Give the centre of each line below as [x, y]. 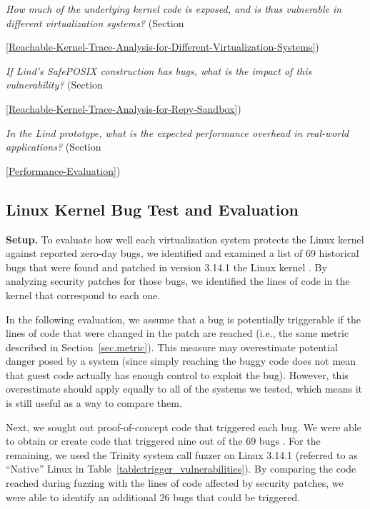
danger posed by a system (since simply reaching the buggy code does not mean [181, 361]
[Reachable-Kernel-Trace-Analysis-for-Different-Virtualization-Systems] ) [162, 47]
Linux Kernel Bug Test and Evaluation [152, 209]
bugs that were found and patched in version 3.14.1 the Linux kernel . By [166, 267]
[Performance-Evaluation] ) [63, 170]
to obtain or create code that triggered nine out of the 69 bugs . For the [163, 441]
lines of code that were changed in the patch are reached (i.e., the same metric [177, 333]
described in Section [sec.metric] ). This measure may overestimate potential [172, 347]
